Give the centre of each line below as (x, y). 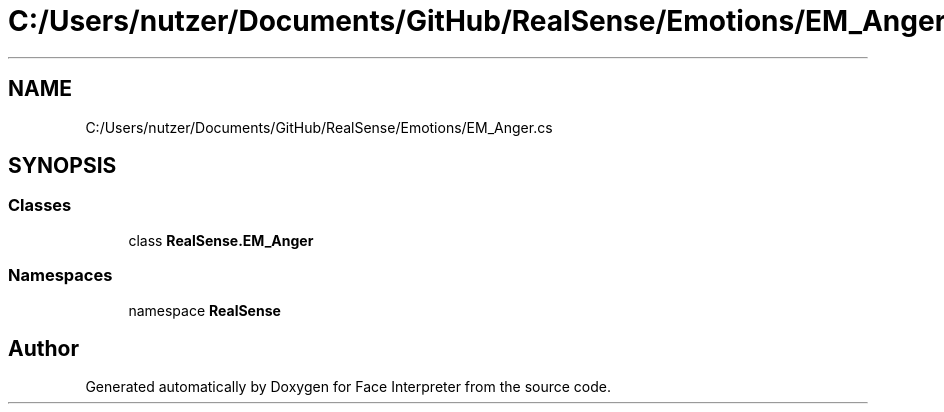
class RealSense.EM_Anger (221, 240)
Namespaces (60, 275)
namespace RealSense (204, 310)
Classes (40, 205)
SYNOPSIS (62, 166)
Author (43, 348)
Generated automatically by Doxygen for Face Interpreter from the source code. (348, 387)
